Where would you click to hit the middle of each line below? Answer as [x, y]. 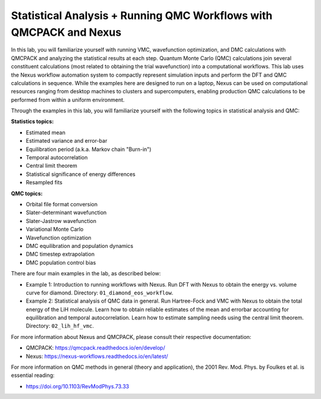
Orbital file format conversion [62, 204]
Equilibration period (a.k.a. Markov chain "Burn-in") [89, 149]
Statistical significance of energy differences [81, 174]
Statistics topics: [32, 121]
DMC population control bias [61, 262]
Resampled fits [44, 183]
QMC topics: [27, 193]
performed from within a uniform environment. [68, 100]
